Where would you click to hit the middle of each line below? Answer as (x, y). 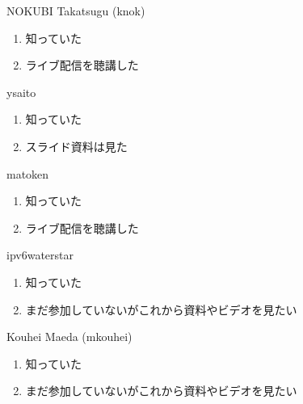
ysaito (21, 92)
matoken (28, 173)
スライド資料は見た (76, 146)
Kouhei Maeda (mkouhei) (69, 337)
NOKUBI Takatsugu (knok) (76, 11)
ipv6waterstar (40, 255)
